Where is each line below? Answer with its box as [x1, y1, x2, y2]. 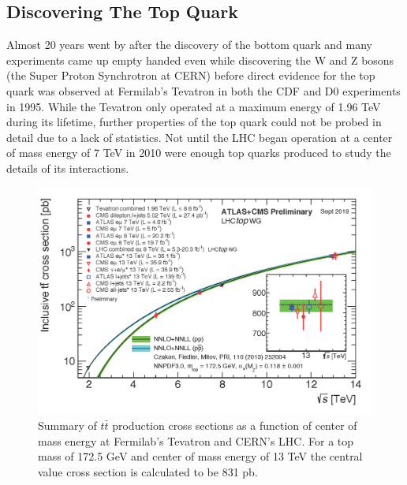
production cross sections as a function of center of [112, 416, 357, 433]
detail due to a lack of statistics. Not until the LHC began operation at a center [6, 129, 393, 145]
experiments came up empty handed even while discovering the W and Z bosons [6, 51, 394, 68]
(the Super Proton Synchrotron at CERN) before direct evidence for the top [6, 67, 375, 84]
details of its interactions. [6, 159, 129, 176]
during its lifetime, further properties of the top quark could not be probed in [6, 114, 382, 130]
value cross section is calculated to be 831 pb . [38, 463, 258, 479]
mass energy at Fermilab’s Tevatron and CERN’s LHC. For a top [38, 432, 354, 449]
